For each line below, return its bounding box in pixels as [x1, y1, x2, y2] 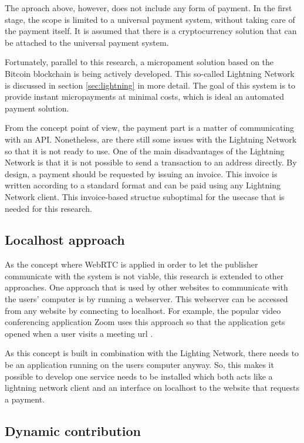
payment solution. [5, 102, 69, 114]
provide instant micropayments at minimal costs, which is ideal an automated [5, 90, 285, 103]
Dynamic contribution [5, 421, 141, 439]
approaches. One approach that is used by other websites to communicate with [5, 281, 288, 293]
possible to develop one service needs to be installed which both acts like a [5, 370, 273, 382]
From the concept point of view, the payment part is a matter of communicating [5, 121, 295, 134]
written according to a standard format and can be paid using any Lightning [5, 179, 281, 191]
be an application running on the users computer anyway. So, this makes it [5, 359, 274, 371]
